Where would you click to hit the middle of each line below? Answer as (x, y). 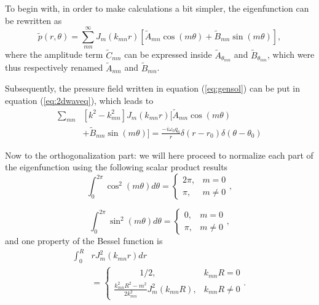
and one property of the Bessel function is (84, 241)
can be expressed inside (168, 54)
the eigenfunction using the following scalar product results (116, 167)
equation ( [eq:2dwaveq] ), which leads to (79, 100)
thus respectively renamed (54, 67)
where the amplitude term (54, 54)
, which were (291, 54)
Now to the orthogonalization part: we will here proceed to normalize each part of (159, 155)
